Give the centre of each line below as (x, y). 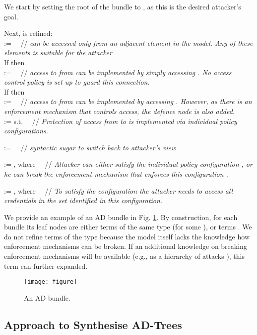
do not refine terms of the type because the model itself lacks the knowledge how (127, 236)
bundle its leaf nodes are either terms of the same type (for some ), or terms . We (128, 227)
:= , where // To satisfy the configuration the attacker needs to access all (119, 190)
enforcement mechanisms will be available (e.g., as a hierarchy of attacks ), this (125, 256)
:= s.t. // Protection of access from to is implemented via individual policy (121, 121)
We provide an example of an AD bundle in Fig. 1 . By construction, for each (121, 217)
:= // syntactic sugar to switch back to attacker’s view (90, 147)
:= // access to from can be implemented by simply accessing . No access (118, 72)
